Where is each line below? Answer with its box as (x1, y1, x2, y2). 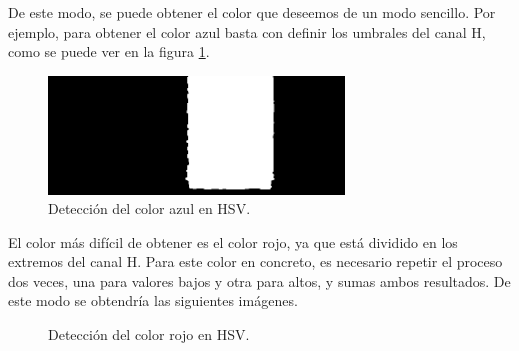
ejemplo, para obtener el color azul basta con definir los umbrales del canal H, (8, 21, 486, 42)
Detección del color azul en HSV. (48, 198, 251, 219)
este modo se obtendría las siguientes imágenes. (8, 290, 298, 311)
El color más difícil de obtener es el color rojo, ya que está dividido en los (8, 231, 458, 252)
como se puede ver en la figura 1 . (8, 41, 210, 62)
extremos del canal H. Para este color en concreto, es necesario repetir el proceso (8, 251, 503, 272)
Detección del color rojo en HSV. (48, 324, 250, 345)
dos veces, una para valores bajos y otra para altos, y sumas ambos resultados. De (8, 270, 511, 291)
